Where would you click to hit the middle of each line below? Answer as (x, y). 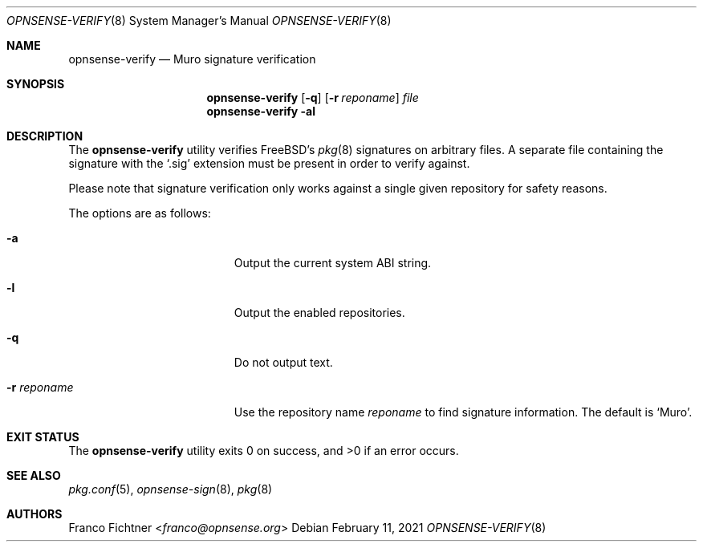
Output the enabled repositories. (319, 313)
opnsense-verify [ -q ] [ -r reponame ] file (313, 97)
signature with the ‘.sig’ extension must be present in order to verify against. (269, 163)
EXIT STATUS (43, 437)
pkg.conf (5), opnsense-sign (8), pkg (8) (171, 489)
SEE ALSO (34, 475)
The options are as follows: (140, 213)
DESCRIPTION (45, 136)
